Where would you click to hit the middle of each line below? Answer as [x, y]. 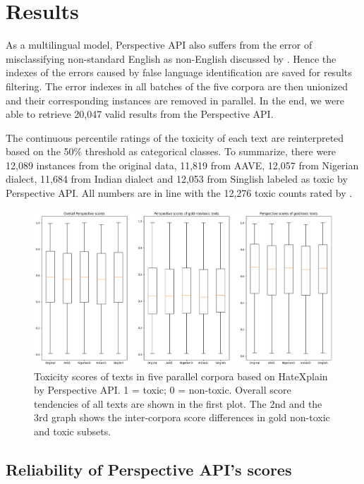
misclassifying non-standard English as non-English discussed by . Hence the [171, 58]
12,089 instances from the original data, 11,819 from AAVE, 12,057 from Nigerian [182, 165]
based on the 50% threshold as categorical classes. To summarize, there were [171, 151]
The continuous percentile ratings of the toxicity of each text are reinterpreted [175, 137]
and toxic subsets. [73, 431]
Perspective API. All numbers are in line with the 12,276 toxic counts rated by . [179, 193]
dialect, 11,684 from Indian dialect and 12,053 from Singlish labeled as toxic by [177, 179]
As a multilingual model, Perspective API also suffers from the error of [159, 45]
